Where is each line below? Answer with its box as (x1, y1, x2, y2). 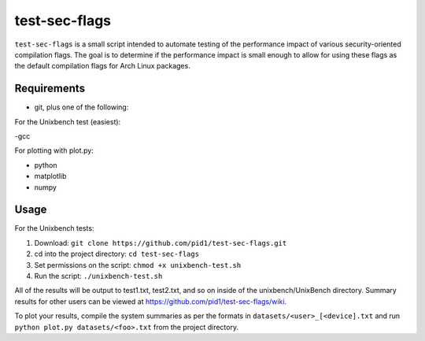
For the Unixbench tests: (14, 224, 94, 233)
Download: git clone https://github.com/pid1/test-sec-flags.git (34, 238, 287, 247)
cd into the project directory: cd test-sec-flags (34, 249, 200, 259)
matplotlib (34, 172, 67, 181)
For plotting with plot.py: (14, 146, 94, 155)
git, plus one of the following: (34, 102, 129, 112)
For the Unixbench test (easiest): (14, 117, 121, 126)
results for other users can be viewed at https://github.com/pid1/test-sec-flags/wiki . (14, 296, 287, 306)
